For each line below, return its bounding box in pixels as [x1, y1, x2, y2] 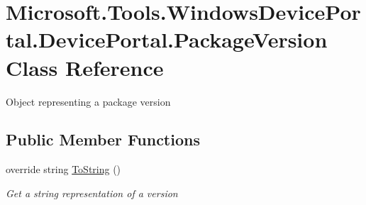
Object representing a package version [6, 94, 171, 109]
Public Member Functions [6, 128, 200, 150]
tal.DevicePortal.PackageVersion [6, 25, 328, 54]
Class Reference [6, 52, 164, 82]
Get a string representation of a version [6, 185, 178, 200]
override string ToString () [6, 162, 121, 177]
